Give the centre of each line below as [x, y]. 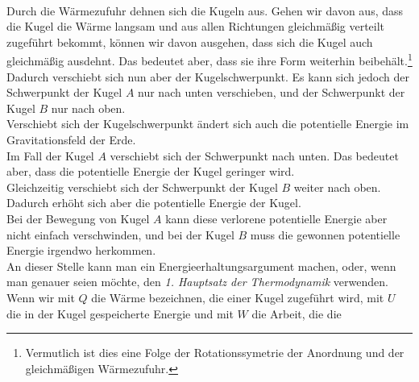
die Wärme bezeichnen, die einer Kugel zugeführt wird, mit [238, 297]
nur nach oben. [88, 108]
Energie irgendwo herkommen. [81, 250]
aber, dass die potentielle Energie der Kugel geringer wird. [151, 171]
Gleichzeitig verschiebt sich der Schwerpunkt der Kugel [142, 187]
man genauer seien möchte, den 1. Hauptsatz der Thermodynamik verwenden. [197, 282]
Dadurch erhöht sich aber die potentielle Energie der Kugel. [154, 203]
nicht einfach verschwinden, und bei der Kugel [120, 234]
